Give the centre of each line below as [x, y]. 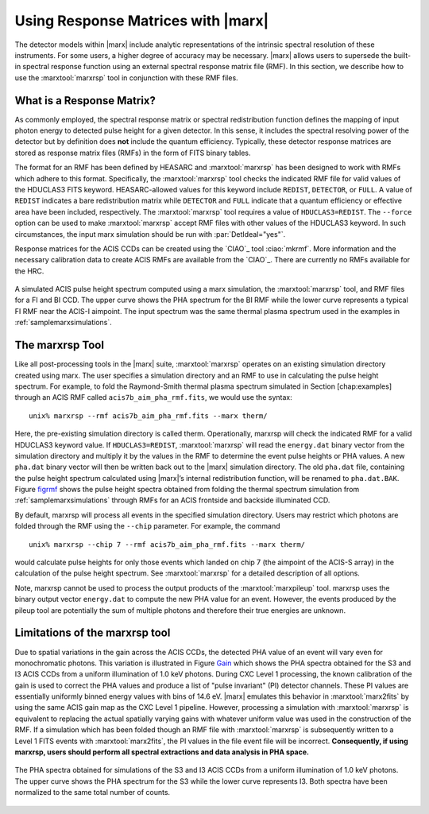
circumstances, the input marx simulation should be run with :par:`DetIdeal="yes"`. [150, 234]
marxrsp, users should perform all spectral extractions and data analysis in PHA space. [162, 752]
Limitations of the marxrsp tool [93, 633]
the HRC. [29, 271]
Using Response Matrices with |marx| [142, 21]
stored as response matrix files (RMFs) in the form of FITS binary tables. [133, 153]
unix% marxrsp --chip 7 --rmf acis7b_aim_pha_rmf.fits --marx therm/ [167, 544]
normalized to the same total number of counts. [93, 793]
